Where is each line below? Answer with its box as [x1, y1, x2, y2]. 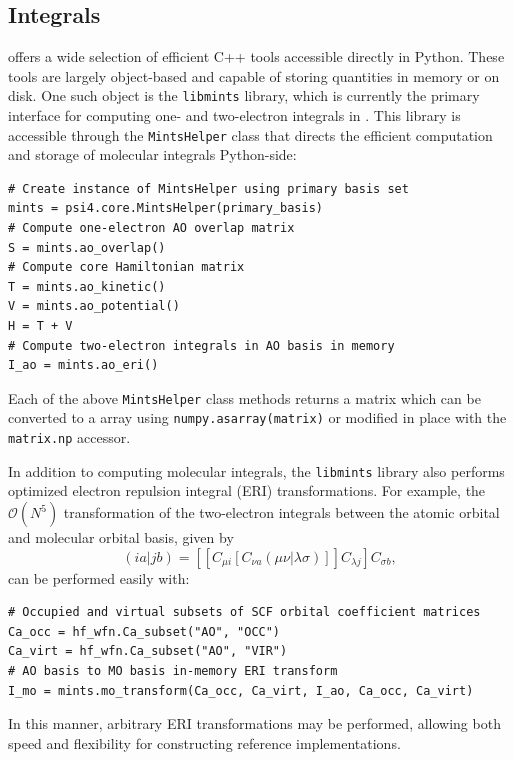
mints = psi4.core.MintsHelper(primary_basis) [8, 201, 323, 216]
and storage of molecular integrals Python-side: [8, 144, 297, 165]
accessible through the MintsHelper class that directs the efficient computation [8, 124, 493, 145]
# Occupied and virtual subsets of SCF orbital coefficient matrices [8, 605, 481, 620]
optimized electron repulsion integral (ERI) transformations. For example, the [8, 480, 486, 501]
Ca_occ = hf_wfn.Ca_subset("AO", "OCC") [8, 624, 281, 639]
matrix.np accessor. [8, 427, 131, 448]
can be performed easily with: [8, 567, 190, 588]
